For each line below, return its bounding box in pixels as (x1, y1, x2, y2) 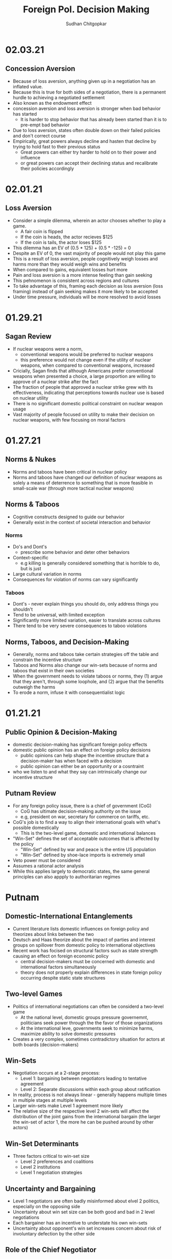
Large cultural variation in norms (12, 571, 82, 577)
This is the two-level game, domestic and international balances (20, 830, 156, 836)
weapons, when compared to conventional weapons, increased (20, 362, 155, 368)
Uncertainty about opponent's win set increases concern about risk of (12, 1225, 162, 1231)
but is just (20, 565, 42, 571)
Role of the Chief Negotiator (5, 1246, 97, 1254)
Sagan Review (5, 332, 52, 341)
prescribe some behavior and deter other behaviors (20, 549, 130, 555)
